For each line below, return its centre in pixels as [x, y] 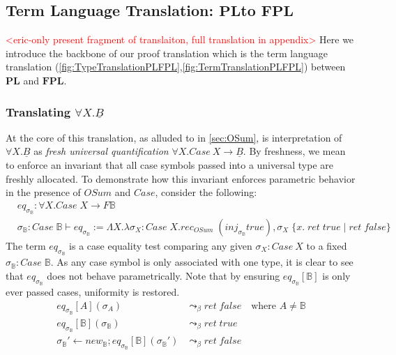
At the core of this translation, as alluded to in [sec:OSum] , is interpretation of [174, 137]
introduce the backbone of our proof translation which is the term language [167, 53]
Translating [38, 111]
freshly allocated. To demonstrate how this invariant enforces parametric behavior [181, 178]
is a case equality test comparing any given [161, 246]
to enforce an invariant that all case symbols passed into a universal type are [169, 164]
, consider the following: [206, 192]
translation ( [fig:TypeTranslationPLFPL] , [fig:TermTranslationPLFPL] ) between [176, 67]
